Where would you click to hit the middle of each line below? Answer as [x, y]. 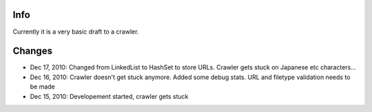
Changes [33, 51]
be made [42, 87]
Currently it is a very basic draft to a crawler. [76, 32]
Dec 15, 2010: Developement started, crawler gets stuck [109, 96]
